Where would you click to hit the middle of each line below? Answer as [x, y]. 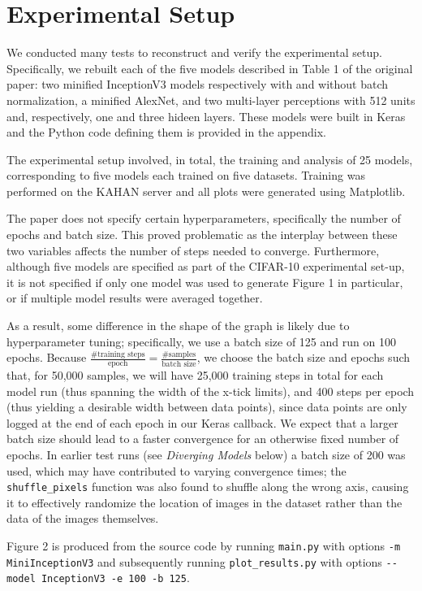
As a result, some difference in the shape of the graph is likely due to [178, 326]
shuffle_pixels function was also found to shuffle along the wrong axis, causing [208, 487]
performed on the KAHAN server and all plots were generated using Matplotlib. [206, 191]
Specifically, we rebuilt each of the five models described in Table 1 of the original [210, 68]
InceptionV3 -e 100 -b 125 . [115, 578]
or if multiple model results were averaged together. [135, 298]
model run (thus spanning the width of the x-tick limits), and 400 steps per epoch [211, 391]
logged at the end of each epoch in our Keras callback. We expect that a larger [202, 422]
